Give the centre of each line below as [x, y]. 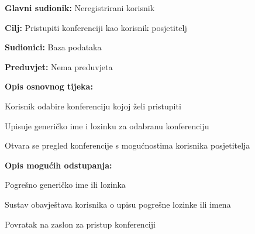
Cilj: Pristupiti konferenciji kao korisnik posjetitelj [96, 27]
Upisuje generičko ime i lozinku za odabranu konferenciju [107, 125]
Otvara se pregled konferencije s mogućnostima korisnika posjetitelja [127, 145]
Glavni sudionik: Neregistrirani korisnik [80, 8]
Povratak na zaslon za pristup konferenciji [80, 224]
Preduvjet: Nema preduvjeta [59, 66]
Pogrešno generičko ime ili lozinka [65, 185]
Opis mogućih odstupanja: [58, 165]
